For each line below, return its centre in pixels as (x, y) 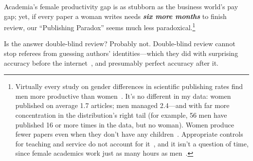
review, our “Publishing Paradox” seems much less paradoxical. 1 (100, 27)
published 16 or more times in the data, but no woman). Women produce (125, 124)
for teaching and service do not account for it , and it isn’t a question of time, (132, 143)
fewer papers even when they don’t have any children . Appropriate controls (129, 134)
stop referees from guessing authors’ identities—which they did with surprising (121, 53)
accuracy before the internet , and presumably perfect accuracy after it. (111, 63)
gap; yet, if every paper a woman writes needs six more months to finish (115, 16)
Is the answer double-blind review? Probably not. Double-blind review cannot (120, 44)
